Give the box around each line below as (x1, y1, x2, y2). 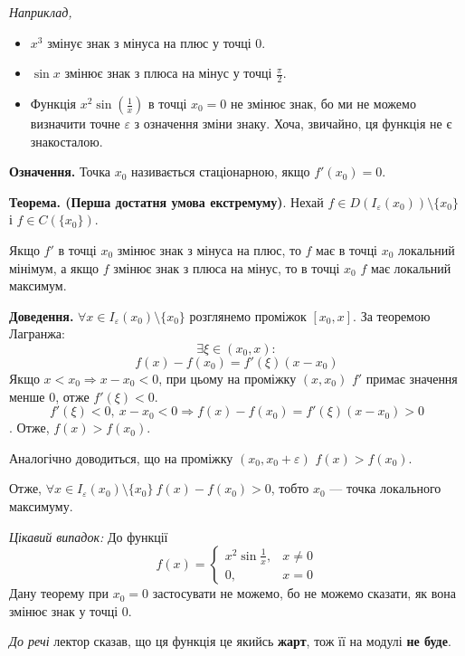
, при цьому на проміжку (158, 368, 297, 387)
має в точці (316, 240, 378, 259)
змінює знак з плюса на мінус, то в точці (113, 258, 340, 277)
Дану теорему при (9, 584, 109, 603)
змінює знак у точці (9, 601, 119, 620)
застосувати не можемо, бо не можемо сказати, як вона (152, 584, 457, 603)
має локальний (370, 258, 451, 277)
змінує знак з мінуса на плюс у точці (47, 33, 251, 52)
